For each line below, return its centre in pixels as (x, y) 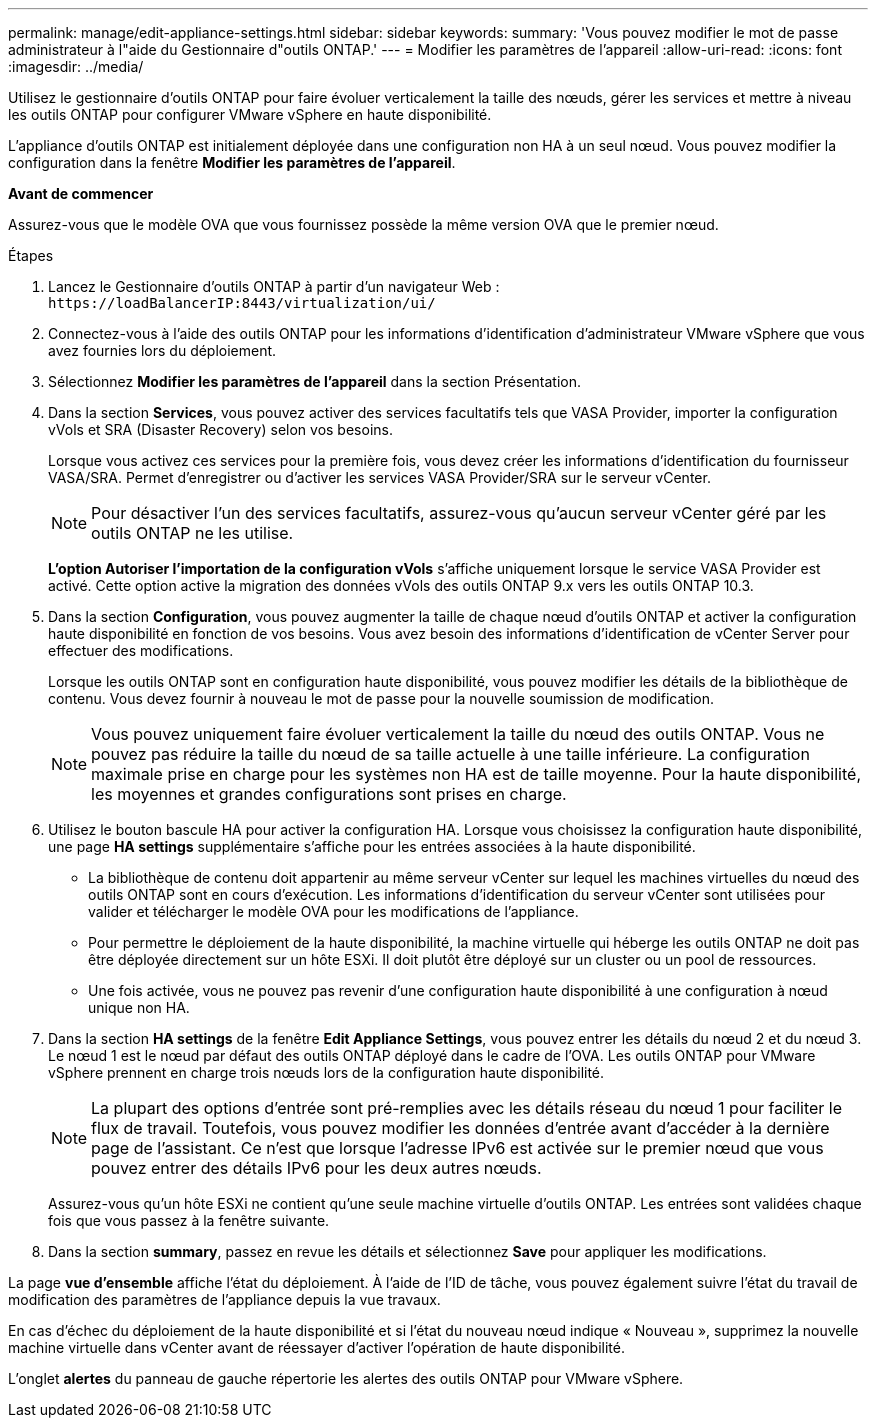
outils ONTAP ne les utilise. (192, 533)
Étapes (31, 255)
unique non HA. (139, 1007)
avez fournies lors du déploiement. (162, 350)
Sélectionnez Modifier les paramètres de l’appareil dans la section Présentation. (315, 381)
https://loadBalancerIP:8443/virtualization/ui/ (242, 303)
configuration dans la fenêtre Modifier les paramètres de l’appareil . (232, 162)
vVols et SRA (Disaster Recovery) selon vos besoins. (220, 429)
